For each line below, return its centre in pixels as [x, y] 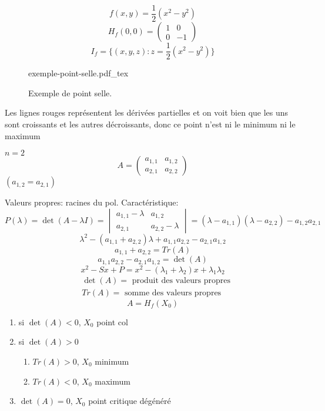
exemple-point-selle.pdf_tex [78, 73]
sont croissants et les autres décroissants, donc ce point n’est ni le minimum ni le [150, 124]
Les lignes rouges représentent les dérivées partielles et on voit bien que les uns [147, 112]
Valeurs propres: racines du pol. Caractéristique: [92, 202]
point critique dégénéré [130, 401]
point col [112, 321]
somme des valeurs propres [173, 293]
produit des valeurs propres [181, 280]
